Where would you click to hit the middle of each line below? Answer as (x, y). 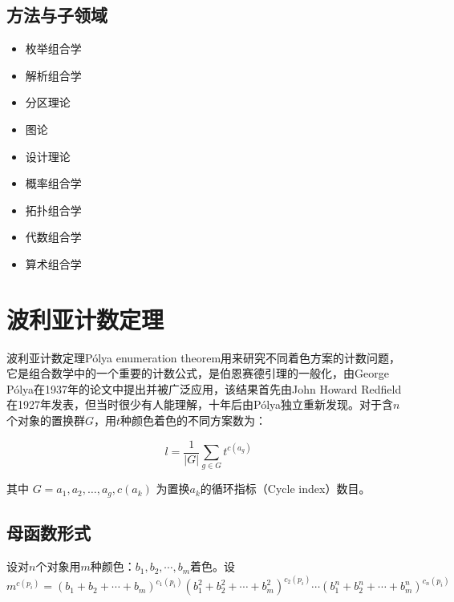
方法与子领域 (57, 15)
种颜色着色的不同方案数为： (194, 420)
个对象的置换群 (46, 420)
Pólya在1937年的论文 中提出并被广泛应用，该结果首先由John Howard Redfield (204, 388)
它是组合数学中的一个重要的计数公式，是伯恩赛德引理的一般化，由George (198, 373)
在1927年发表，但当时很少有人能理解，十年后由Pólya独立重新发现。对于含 (200, 404)
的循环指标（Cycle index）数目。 (285, 489)
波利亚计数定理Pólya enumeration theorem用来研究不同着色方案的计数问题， (204, 357)
